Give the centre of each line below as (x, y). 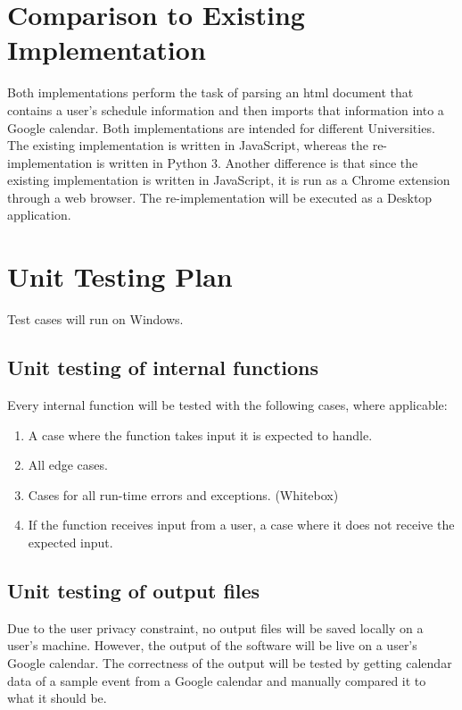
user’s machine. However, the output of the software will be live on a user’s (212, 645)
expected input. (70, 542)
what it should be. (57, 698)
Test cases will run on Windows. (95, 319)
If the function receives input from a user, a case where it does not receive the (241, 525)
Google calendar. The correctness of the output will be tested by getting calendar (230, 662)
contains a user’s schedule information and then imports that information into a (226, 109)
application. (39, 215)
